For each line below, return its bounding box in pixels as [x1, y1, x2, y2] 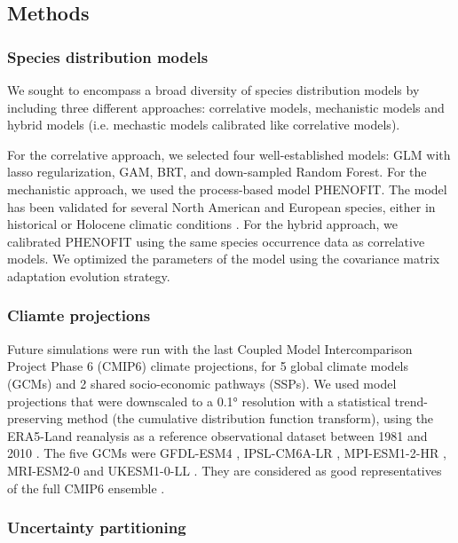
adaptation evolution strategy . [7, 266, 170, 285]
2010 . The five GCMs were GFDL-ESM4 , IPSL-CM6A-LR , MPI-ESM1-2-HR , [7, 444, 446, 462]
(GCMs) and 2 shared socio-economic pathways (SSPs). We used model [7, 374, 397, 392]
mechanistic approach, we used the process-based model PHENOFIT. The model [7, 179, 447, 198]
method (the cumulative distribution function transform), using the [67, 409, 434, 428]
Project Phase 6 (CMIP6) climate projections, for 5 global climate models [7, 357, 409, 375]
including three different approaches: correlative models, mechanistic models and [7, 98, 445, 116]
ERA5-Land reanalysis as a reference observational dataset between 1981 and [7, 426, 428, 445]
